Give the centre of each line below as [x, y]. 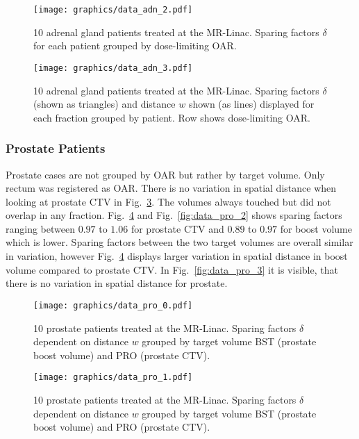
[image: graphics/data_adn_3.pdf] [113, 68]
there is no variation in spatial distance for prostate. [117, 283]
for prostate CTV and [177, 228]
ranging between [40, 228]
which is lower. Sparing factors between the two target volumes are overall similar [179, 242]
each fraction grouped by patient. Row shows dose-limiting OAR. [172, 117]
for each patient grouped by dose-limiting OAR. [135, 45]
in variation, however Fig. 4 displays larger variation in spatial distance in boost [177, 256]
